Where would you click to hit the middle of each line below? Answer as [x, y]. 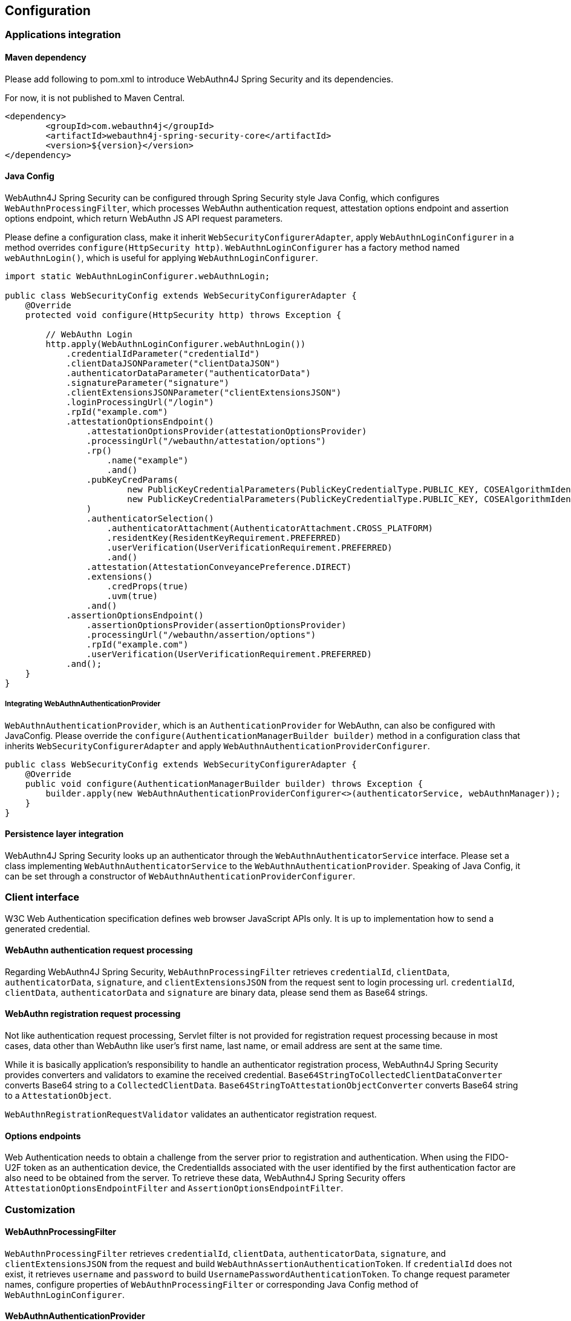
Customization [40, 1209]
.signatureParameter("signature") [148, 382]
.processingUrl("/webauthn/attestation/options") [206, 441]
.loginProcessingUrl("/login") [140, 402]
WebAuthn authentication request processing [99, 950]
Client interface [42, 897]
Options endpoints [43, 1136]
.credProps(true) [148, 586]
